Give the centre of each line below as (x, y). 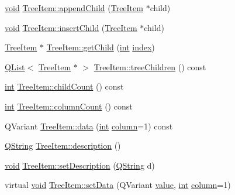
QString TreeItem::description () (63, 146)
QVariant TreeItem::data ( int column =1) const (89, 126)
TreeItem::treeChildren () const (150, 66)
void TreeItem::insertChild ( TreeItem (71, 27)
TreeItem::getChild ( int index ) (101, 47)
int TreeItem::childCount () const (64, 86)
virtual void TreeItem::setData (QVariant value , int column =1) (118, 185)
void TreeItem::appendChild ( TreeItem (74, 8)
